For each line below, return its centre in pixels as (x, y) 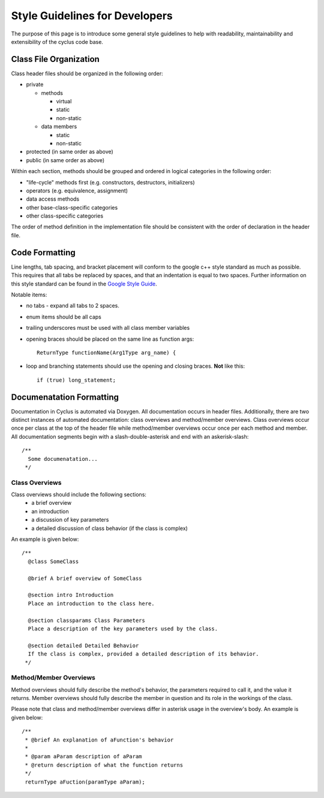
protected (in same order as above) (70, 152)
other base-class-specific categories (72, 207)
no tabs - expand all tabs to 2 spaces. (73, 306)
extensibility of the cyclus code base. (57, 41)
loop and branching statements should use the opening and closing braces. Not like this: (136, 366)
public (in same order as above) (65, 160)
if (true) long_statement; (76, 380)
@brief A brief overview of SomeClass (85, 578)
